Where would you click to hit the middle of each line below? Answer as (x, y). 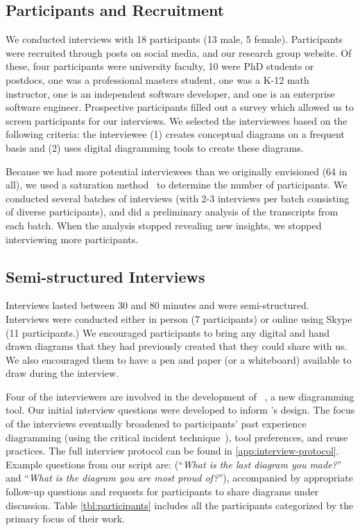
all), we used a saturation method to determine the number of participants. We (177, 185)
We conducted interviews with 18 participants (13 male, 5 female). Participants (174, 39)
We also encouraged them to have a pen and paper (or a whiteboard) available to (179, 359)
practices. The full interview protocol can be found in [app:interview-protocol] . (172, 451)
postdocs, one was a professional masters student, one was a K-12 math (157, 79)
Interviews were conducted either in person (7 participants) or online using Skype (179, 318)
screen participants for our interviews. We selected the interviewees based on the (177, 120)
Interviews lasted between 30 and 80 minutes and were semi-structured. (157, 305)
